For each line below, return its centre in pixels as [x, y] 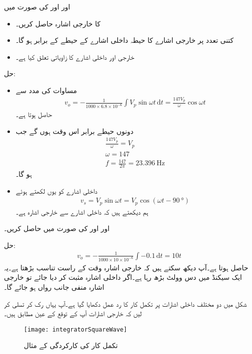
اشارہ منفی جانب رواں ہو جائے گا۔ [54, 287]
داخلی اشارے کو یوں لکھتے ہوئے [56, 190]
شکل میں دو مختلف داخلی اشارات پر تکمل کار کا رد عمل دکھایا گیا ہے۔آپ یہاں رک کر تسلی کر [126, 303]
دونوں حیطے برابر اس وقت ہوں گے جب [75, 131]
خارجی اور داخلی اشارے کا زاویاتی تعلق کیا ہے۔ [75, 57]
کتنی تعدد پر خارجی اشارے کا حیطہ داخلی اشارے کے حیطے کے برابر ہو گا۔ [125, 40]
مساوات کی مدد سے [46, 90]
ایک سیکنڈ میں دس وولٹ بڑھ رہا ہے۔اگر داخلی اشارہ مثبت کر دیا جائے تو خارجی [123, 277]
